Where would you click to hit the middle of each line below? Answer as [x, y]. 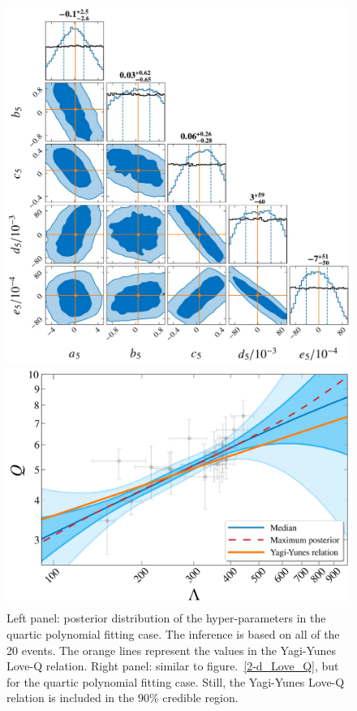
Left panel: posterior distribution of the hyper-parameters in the [166, 618]
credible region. [200, 698]
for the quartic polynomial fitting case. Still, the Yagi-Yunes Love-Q [176, 681]
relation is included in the [71, 698]
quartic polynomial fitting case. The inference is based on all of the [173, 634]
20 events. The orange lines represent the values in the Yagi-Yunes [172, 650]
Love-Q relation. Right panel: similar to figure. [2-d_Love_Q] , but [173, 666]
